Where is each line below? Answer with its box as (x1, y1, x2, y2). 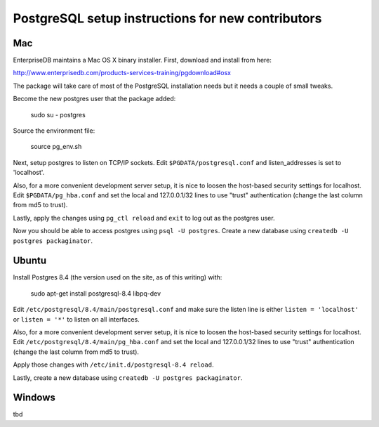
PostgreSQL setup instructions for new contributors (13, 11, 322, 26)
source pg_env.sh (30, 143, 82, 151)
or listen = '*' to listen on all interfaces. (13, 315, 140, 323)
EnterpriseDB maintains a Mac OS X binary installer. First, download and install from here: (13, 56, 272, 65)
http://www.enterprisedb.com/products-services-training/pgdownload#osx (13, 69, 232, 77)
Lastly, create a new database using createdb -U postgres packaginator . (13, 373, 243, 382)
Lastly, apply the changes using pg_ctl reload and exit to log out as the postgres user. (13, 213, 275, 222)
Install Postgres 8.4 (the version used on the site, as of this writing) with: (13, 273, 222, 282)
